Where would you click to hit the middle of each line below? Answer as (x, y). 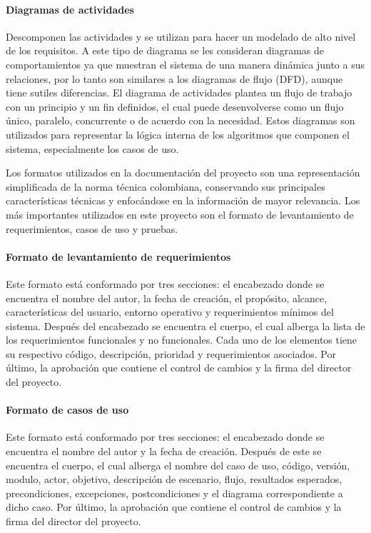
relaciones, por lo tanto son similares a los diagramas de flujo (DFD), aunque (174, 78)
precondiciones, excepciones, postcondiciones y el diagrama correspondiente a (174, 493)
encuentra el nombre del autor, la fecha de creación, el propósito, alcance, (167, 298)
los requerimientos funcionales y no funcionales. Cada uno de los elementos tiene (182, 340)
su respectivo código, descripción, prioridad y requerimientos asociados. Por (171, 353)
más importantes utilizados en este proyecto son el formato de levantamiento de (180, 214)
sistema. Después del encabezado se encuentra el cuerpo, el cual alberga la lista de (185, 325)
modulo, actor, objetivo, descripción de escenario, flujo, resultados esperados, (174, 479)
